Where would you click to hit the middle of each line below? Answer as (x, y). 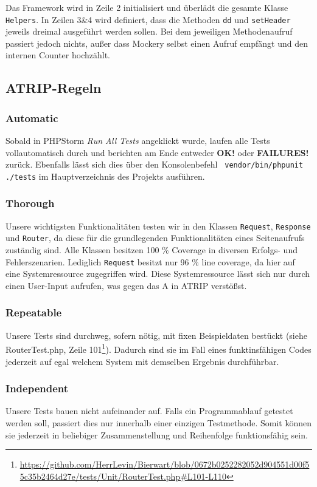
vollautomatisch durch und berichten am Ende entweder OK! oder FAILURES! (157, 152)
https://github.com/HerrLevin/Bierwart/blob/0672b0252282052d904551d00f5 (165, 464)
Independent (37, 388)
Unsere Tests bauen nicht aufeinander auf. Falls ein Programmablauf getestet (149, 411)
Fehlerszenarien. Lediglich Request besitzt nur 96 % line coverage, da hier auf (150, 261)
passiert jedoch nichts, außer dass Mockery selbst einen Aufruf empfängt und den (157, 43)
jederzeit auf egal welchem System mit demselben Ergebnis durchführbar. (142, 361)
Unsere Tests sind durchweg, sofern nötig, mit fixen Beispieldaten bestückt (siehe (156, 335)
